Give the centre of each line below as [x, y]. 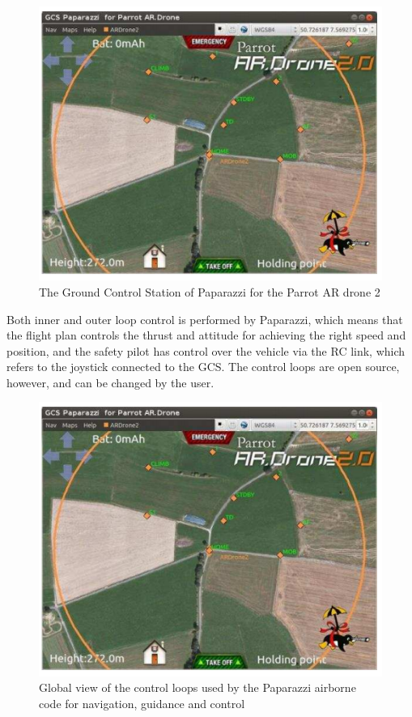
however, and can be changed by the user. [110, 382]
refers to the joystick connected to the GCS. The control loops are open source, [203, 367]
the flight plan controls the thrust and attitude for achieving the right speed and [206, 335]
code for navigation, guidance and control [142, 703]
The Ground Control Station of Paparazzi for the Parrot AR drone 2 [210, 291]
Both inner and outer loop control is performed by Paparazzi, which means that [205, 319]
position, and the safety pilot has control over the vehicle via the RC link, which [206, 350]
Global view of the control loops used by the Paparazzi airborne [198, 687]
